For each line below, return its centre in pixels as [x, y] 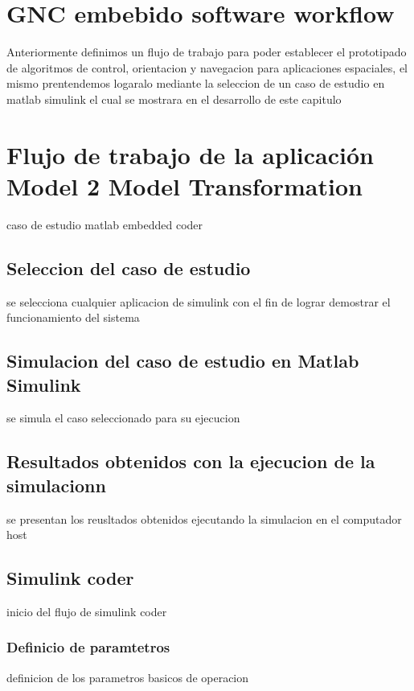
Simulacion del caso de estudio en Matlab [183, 361]
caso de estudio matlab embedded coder [105, 224]
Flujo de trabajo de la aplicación [190, 154]
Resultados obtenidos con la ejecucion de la [191, 461]
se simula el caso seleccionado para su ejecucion [123, 418]
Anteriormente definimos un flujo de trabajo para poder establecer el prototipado [207, 52]
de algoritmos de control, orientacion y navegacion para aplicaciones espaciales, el [207, 67]
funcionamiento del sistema [73, 317]
